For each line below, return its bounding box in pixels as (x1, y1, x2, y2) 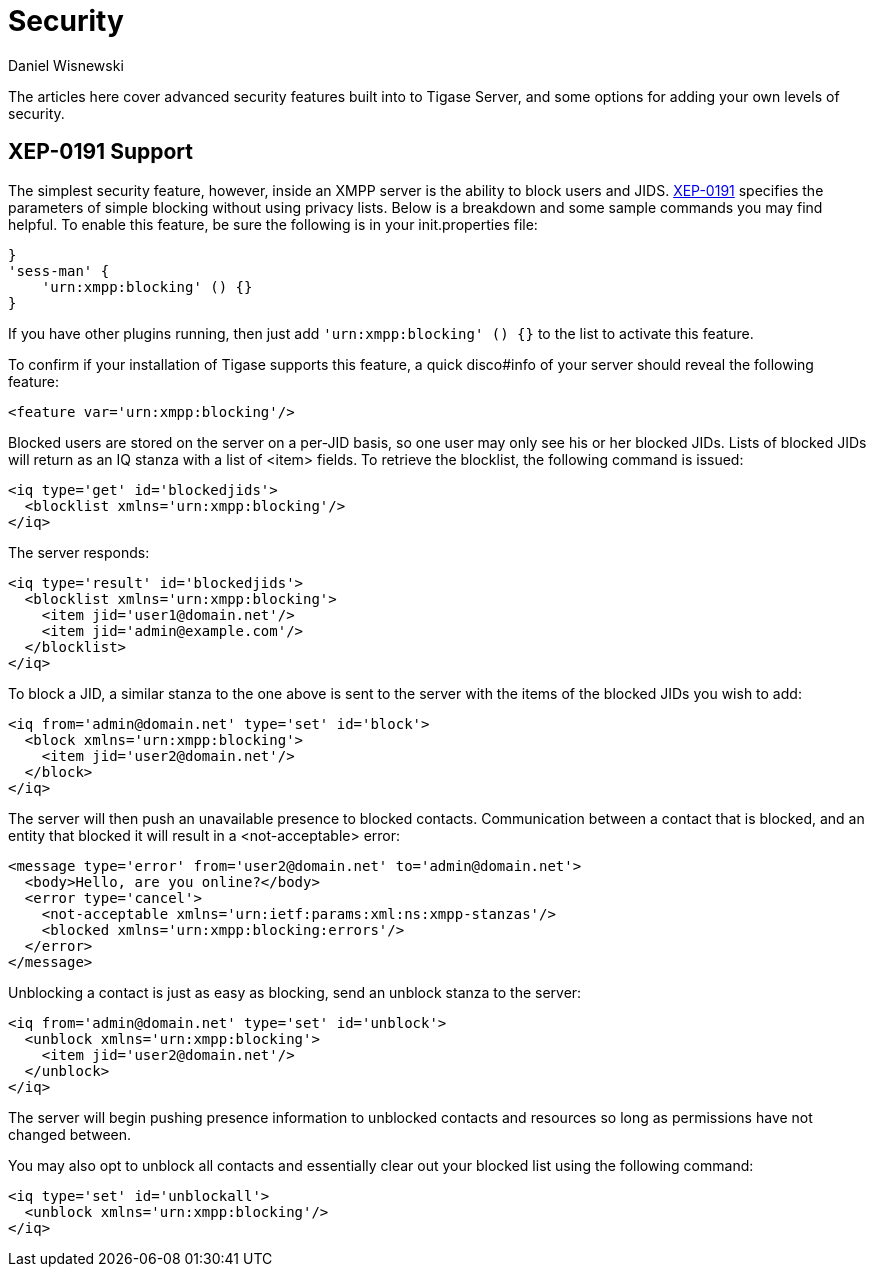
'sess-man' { (8, 262, 110, 279)
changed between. (8, 1125, 132, 1143)
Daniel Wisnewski (8, 56, 124, 74)
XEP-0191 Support (8, 139, 193, 165)
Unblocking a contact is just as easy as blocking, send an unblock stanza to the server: (8, 983, 582, 1001)
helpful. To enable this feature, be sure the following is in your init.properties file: (8, 215, 538, 233)
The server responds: (8, 543, 150, 561)
